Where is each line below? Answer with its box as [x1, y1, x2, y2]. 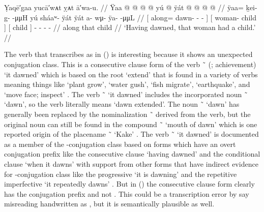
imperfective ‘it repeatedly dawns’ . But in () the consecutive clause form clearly [4, 178, 255, 189]
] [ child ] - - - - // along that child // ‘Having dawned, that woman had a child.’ [4, 22, 256, 33]
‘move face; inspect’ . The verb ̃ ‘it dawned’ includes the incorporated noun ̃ [4, 88, 248, 99]
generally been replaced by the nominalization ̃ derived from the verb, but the [4, 108, 251, 119]
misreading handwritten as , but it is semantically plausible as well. [4, 198, 215, 209]
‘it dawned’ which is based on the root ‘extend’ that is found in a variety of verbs [4, 69, 258, 79]
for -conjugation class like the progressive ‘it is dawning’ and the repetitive [4, 168, 237, 179]
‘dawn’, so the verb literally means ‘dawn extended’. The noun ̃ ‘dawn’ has [4, 99, 240, 109]
